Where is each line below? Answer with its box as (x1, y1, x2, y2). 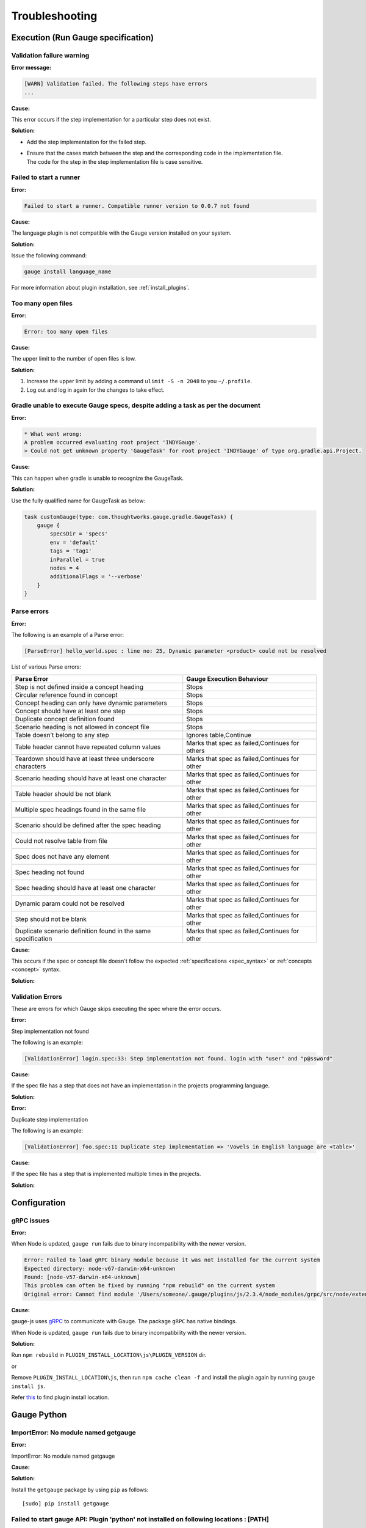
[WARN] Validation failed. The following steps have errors (24, 80, 208, 87)
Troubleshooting (11, 9, 98, 23)
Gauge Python (11, 1409, 67, 1420)
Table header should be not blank (15, 789, 112, 798)
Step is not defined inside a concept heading (15, 682, 144, 691)
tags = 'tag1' (49, 548, 92, 554)
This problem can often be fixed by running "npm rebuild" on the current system (24, 1282, 276, 1289)
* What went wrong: (24, 430, 82, 437)
